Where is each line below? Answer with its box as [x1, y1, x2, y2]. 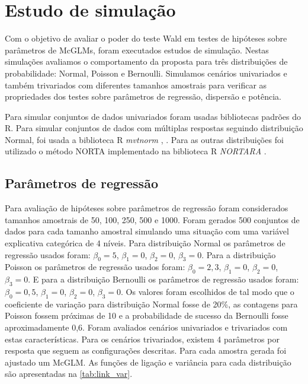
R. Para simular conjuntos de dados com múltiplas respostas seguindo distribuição [5, 122, 303, 134]
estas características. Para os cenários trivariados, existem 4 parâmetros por [5, 332, 280, 345]
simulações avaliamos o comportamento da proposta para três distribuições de [5, 55, 288, 68]
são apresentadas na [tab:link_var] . [5, 367, 133, 380]
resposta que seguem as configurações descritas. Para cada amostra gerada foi [5, 344, 287, 357]
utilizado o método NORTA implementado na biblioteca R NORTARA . [5, 145, 267, 157]
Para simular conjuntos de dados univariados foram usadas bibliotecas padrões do [5, 110, 301, 122]
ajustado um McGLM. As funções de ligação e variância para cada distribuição [5, 356, 291, 368]
